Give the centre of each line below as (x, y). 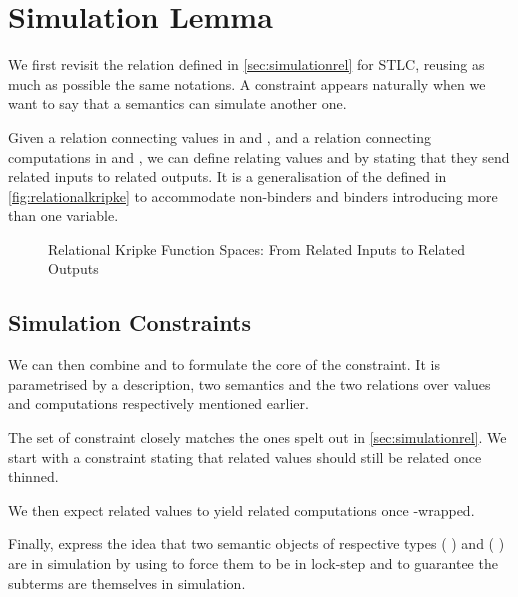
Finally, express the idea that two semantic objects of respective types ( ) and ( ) (256, 543)
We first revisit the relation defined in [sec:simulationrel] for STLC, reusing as (246, 64)
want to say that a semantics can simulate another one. (177, 103)
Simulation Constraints (129, 322)
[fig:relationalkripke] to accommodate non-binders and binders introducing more (253, 195)
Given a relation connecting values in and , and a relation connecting (219, 136)
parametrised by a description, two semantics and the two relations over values (249, 383)
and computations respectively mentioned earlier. (158, 403)
